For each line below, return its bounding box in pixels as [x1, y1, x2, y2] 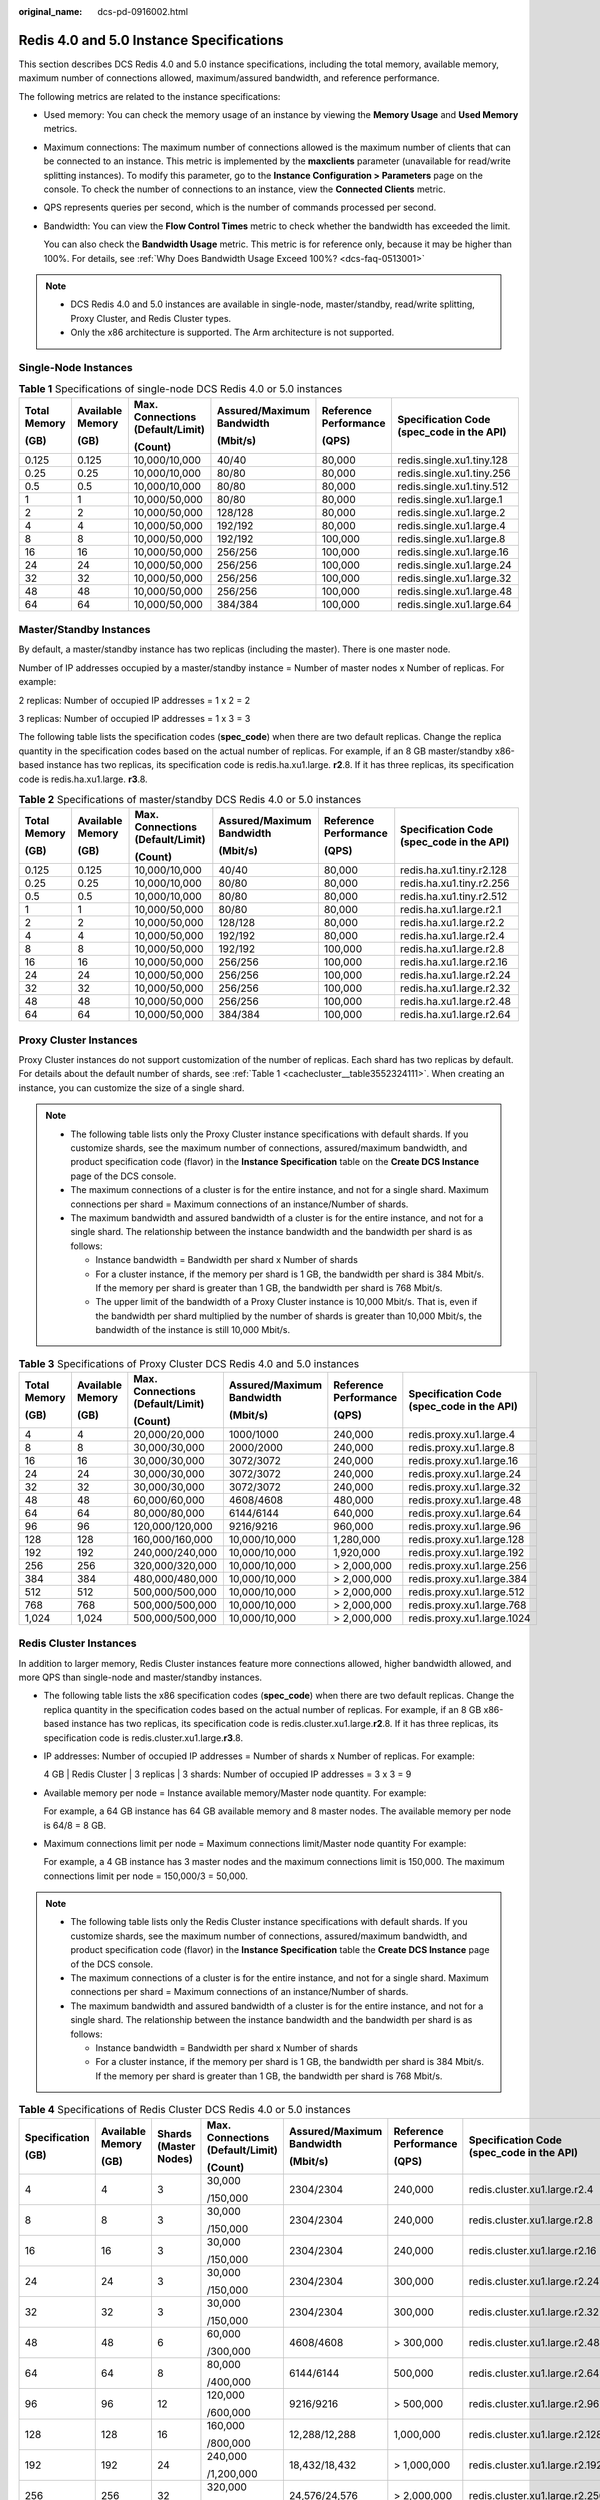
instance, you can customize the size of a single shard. [18, 1081, 245, 1094]
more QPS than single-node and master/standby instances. [18, 1671, 263, 1683]
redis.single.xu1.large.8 [396, 531, 506, 545]
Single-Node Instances [18, 360, 134, 374]
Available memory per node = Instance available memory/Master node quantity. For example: [43, 1786, 427, 1799]
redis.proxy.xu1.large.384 [408, 1571, 528, 1585]
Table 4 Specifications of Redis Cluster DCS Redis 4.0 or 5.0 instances [18, 2103, 351, 2117]
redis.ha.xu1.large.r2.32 [400, 981, 511, 995]
